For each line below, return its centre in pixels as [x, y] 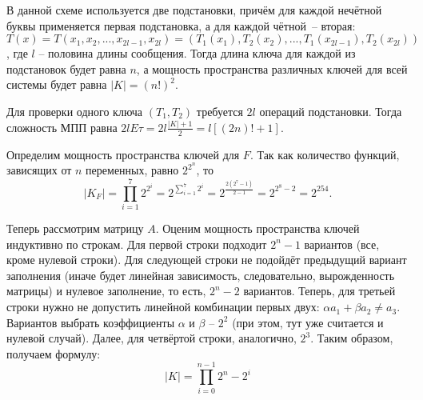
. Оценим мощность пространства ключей [257, 228]
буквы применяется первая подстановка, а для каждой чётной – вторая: [181, 25]
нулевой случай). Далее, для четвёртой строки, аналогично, [152, 338]
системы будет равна [57, 84]
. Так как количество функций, [325, 154]
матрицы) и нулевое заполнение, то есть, [106, 291]
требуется [219, 111]
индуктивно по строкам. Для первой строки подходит [137, 244]
